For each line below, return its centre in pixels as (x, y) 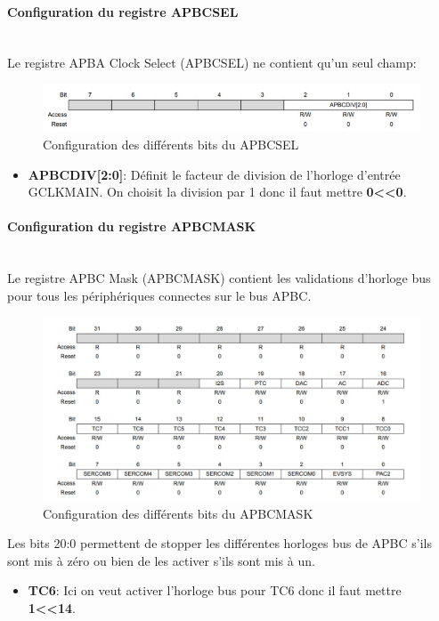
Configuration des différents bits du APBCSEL (171, 145)
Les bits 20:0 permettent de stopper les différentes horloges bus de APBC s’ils (219, 543)
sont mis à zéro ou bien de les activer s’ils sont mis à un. (161, 560)
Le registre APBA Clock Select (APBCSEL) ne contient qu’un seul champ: (212, 63)
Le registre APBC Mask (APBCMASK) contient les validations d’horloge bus (219, 278)
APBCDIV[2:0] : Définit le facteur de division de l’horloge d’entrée (214, 174)
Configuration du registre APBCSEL (123, 11)
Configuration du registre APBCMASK (132, 226)
